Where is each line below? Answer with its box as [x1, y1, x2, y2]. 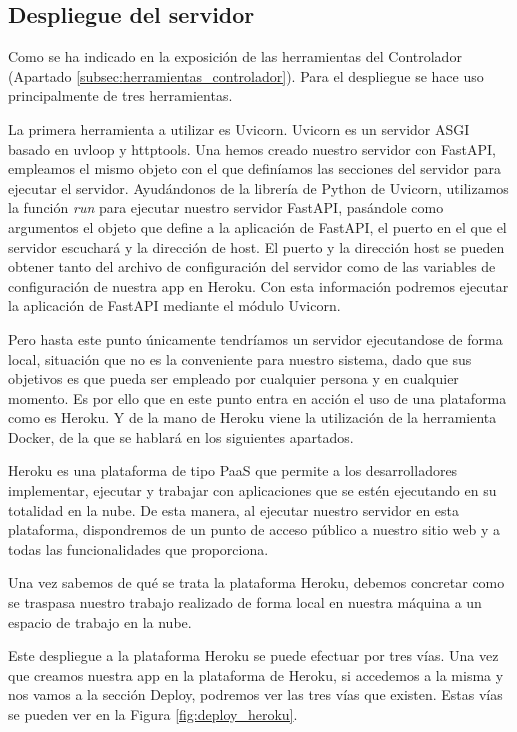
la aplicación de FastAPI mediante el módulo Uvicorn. [8, 295, 341, 316]
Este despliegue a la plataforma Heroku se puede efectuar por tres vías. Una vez [8, 645, 499, 666]
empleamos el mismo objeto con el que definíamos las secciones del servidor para [8, 158, 501, 179]
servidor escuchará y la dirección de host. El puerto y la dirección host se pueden [8, 236, 505, 257]
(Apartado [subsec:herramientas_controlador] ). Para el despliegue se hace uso [8, 65, 484, 86]
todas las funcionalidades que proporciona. [8, 538, 269, 559]
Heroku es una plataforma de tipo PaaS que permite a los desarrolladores [8, 460, 458, 481]
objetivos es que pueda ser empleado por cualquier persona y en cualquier [8, 368, 459, 389]
